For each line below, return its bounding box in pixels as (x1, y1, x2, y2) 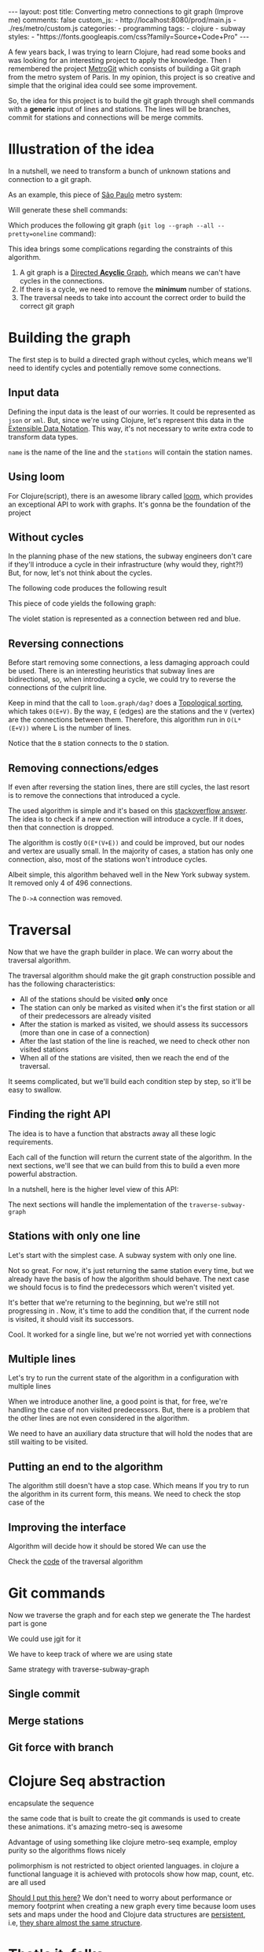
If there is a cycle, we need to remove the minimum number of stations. (19, 284, 252, 294)
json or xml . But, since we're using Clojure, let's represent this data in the (8, 415, 245, 425)
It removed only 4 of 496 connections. (8, 878, 133, 888)
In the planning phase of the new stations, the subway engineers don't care (8, 551, 253, 561)
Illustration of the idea (8, 140, 155, 158)
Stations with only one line (8, 1230, 141, 1243)
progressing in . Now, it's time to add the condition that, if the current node (8, 1306, 250, 1316)
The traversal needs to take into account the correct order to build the (19, 292, 246, 302)
